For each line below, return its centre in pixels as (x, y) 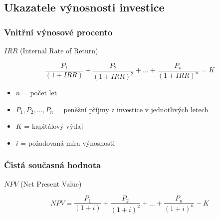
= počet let (40, 92)
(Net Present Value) (51, 183)
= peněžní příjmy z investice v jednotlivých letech (132, 109)
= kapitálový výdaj (54, 126)
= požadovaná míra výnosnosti (68, 142)
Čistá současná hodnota (53, 165)
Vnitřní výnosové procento (58, 32)
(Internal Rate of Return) (59, 50)
